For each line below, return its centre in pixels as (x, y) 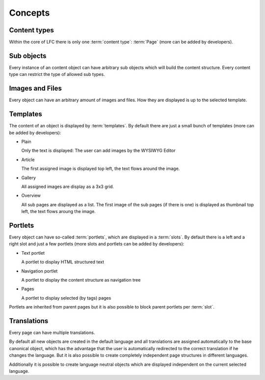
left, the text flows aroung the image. (58, 212)
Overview (31, 195)
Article (28, 160)
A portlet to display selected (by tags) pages (66, 298)
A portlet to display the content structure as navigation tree (81, 280)
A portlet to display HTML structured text (63, 262)
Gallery (29, 178)
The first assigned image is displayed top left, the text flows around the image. (101, 168)
